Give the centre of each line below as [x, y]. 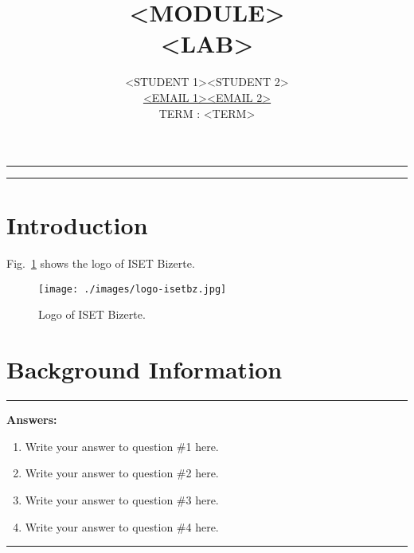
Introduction [77, 225]
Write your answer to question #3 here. [122, 499]
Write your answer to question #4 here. [122, 526]
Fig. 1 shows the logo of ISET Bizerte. [101, 263]
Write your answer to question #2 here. [122, 473]
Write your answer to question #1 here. [122, 446]
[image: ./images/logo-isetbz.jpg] [133, 289]
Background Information [145, 369]
